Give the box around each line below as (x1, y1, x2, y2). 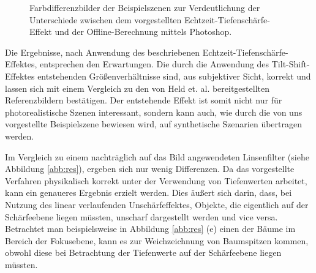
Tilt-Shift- (271, 58, 310, 70)
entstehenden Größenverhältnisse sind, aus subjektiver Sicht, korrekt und (37, 69, 311, 82)
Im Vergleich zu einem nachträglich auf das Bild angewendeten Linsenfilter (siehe (5, 150, 309, 163)
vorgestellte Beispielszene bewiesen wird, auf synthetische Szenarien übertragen (5, 118, 302, 130)
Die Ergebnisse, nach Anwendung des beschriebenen (5, 45, 200, 58)
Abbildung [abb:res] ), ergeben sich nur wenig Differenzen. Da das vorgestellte (5, 162, 295, 175)
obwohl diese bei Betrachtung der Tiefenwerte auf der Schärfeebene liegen (5, 246, 282, 259)
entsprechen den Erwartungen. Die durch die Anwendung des (40, 58, 269, 70)
